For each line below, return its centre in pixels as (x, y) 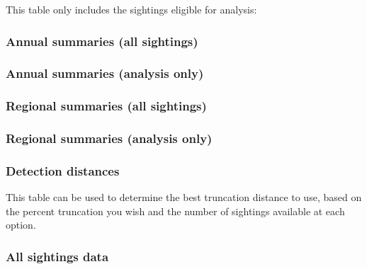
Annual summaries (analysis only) (105, 73)
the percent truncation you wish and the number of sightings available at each (175, 211)
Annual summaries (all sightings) (102, 41)
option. (21, 225)
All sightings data (57, 256)
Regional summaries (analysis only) (109, 138)
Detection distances (63, 170)
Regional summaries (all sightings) (106, 106)
